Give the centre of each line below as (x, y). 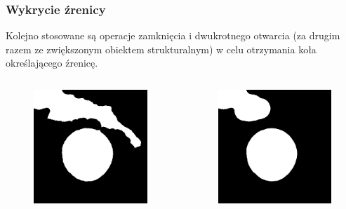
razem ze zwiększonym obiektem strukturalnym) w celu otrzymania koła (161, 49)
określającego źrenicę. (52, 63)
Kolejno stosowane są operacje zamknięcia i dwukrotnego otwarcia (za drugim (173, 35)
